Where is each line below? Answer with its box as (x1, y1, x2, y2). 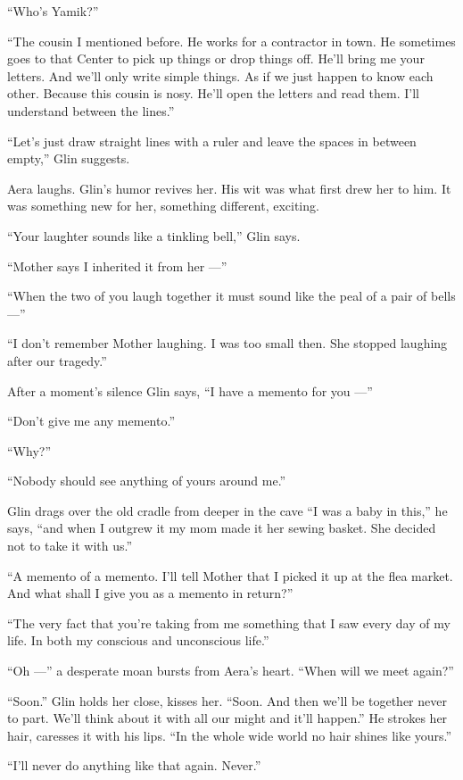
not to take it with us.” (7, 536, 133, 555)
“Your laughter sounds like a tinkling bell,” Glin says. (7, 226, 301, 245)
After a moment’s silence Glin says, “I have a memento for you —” (7, 381, 373, 400)
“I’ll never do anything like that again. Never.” (7, 756, 261, 775)
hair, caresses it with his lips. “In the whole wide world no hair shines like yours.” (7, 726, 452, 744)
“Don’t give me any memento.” (7, 411, 175, 430)
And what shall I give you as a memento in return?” (7, 584, 294, 602)
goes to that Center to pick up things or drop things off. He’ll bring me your (7, 49, 425, 68)
